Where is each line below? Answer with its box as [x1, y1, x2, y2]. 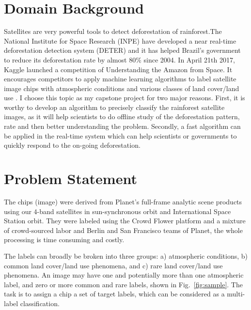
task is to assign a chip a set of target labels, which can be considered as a [4, 289, 225, 299]
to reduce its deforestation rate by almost [4, 54, 127, 64]
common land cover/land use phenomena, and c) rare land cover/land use [4, 260, 223, 270]
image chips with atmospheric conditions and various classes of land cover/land [4, 83, 239, 93]
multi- [227, 289, 245, 299]
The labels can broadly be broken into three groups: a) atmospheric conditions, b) [4, 250, 248, 261]
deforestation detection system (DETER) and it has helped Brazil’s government [4, 45, 241, 55]
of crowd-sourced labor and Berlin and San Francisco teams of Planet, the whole [4, 225, 243, 235]
